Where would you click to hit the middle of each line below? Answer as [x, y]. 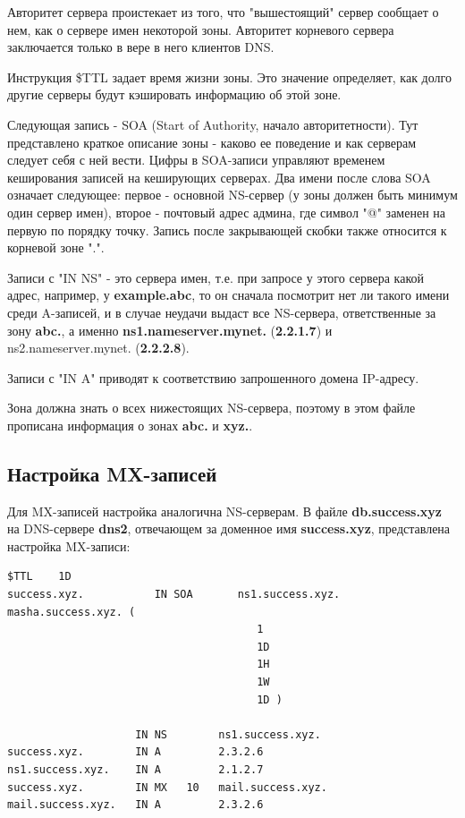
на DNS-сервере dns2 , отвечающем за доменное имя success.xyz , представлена [229, 528]
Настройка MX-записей [112, 473]
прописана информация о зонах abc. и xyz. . [130, 425]
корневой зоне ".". [56, 247]
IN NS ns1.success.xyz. [228, 734]
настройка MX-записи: [69, 545]
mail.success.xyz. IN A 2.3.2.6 [135, 805]
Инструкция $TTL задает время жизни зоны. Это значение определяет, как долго [229, 77]
